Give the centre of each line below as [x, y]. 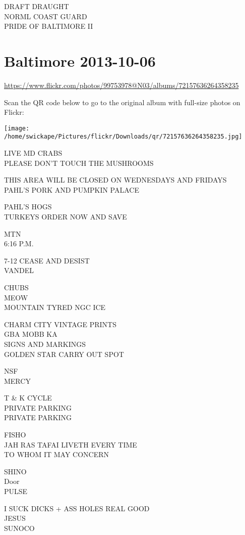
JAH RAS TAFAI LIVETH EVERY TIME [71, 444]
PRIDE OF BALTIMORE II [49, 26]
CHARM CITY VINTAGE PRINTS [60, 324]
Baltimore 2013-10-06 [80, 60]
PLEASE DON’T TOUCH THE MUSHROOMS [79, 163]
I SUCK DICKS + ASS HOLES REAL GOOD [77, 508]
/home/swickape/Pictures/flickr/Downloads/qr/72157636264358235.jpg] [123, 137]
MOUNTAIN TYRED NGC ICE [55, 307]
